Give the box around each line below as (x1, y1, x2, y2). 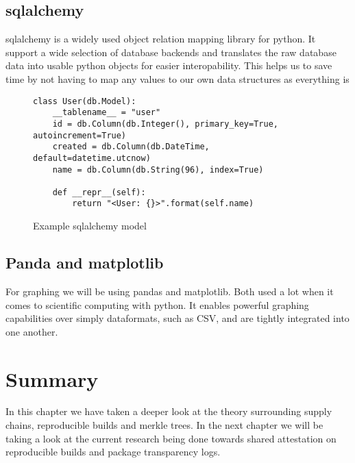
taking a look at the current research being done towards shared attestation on (5, 431, 336, 445)
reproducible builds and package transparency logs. (5, 445, 221, 459)
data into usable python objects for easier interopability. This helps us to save (5, 58, 332, 73)
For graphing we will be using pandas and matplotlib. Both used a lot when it (5, 284, 334, 298)
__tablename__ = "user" (52, 108, 161, 118)
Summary (5, 364, 99, 392)
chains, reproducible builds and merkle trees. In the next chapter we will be (5, 418, 323, 432)
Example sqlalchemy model (33, 218, 147, 233)
